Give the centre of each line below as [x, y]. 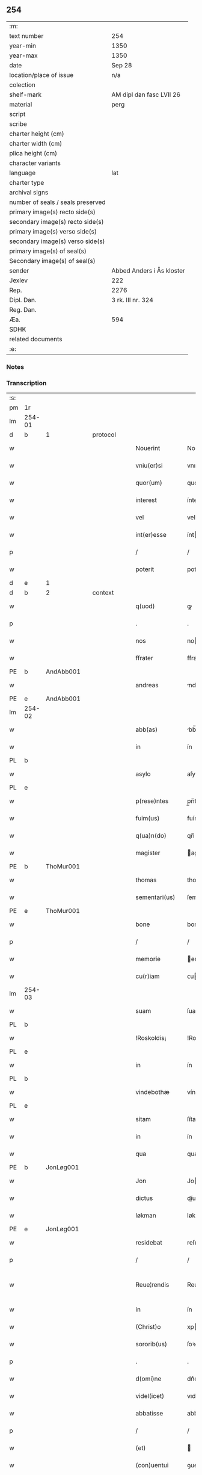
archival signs [29, 192]
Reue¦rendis [152, 1285]
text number [26, 36]
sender [19, 270]
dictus [144, 1198]
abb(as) [147, 729]
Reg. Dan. [23, 309]
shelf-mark [26, 94]
